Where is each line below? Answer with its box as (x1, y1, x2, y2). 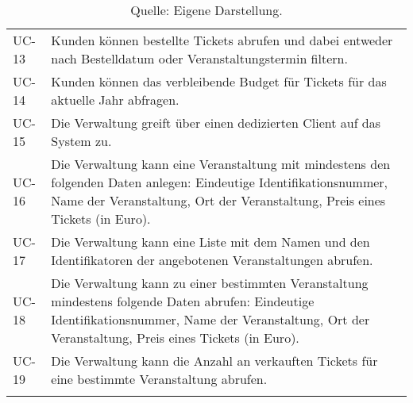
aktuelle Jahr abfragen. (51, 90, 179, 109)
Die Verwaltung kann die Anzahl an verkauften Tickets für (51, 351, 378, 370)
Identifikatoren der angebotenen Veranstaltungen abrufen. (51, 251, 373, 269)
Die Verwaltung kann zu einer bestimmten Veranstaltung (51, 274, 369, 292)
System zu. (51, 132, 112, 150)
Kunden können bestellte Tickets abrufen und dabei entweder (51, 31, 393, 49)
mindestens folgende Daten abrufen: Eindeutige (51, 292, 315, 310)
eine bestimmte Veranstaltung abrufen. (51, 370, 268, 388)
